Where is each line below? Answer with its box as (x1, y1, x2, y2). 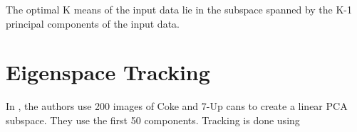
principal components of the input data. (6, 16, 180, 31)
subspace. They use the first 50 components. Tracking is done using (6, 112, 300, 127)
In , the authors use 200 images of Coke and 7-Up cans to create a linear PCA (6, 99, 348, 114)
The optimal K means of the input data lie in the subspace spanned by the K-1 (6, 2, 353, 16)
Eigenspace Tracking (6, 57, 210, 87)
